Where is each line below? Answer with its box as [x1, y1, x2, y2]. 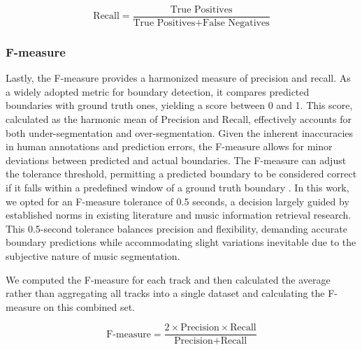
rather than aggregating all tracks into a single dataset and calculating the [6, 286, 325, 300]
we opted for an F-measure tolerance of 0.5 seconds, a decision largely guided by [6, 194, 349, 208]
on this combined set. [43, 299, 135, 314]
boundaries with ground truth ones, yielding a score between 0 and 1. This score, [6, 98, 353, 112]
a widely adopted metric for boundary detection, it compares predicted [6, 84, 310, 99]
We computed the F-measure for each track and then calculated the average [6, 272, 331, 286]
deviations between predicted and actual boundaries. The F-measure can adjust [6, 152, 347, 167]
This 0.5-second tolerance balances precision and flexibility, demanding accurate [6, 221, 347, 235]
